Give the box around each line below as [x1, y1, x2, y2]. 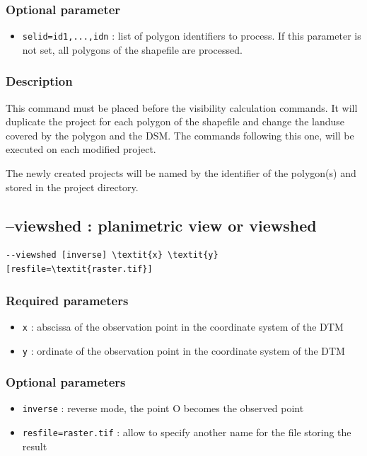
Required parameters [6, 291, 129, 309]
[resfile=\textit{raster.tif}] [6, 264, 153, 275]
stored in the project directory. [6, 179, 139, 194]
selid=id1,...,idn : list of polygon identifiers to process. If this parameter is [22, 28, 361, 43]
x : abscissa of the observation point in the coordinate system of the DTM [22, 319, 344, 334]
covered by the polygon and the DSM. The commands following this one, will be [6, 127, 354, 142]
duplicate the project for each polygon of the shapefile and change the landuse [6, 114, 344, 129]
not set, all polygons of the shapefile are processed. [22, 42, 243, 57]
